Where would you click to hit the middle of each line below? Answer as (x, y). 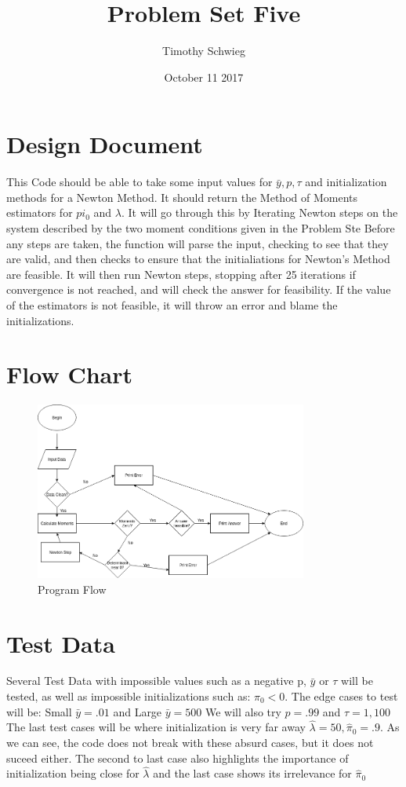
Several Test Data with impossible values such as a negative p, (156, 681)
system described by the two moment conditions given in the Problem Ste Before (201, 228)
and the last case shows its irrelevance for (252, 773)
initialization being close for (73, 773)
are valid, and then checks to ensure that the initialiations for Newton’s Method (198, 259)
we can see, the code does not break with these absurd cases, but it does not (190, 743)
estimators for (40, 212)
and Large (138, 711)
